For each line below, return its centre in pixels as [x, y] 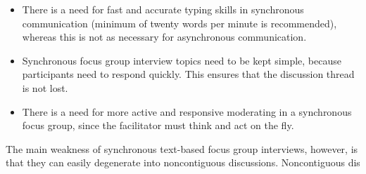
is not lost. [45, 87]
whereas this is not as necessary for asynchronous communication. [164, 37]
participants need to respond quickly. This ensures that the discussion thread [188, 74]
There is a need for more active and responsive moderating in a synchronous [187, 111]
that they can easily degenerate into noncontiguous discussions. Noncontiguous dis [183, 162]
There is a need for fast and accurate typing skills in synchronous [163, 9]
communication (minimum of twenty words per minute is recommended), [179, 23]
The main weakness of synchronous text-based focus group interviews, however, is [182, 148]
